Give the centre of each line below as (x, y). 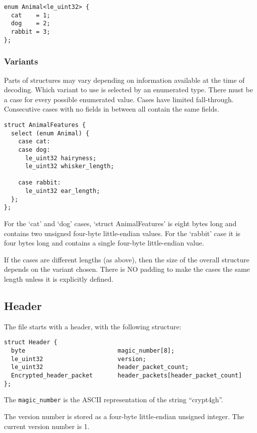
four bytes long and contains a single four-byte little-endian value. (104, 243)
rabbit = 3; (31, 31)
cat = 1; (31, 15)
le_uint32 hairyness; (61, 158)
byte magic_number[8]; (93, 351)
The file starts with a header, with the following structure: (93, 326)
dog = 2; (31, 24)
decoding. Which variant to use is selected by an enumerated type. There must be (128, 90)
